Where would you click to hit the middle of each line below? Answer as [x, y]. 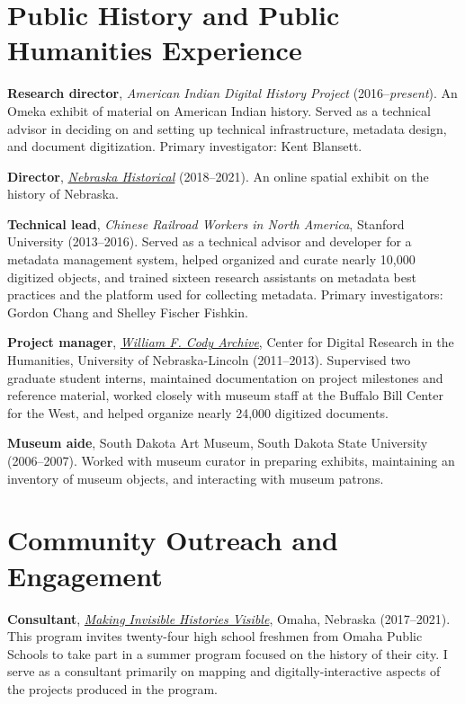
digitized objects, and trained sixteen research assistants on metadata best [212, 276]
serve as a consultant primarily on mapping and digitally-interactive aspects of [224, 671]
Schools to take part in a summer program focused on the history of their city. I [228, 653]
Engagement [85, 575]
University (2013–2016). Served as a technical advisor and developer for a [210, 241]
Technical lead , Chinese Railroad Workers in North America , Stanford [206, 223]
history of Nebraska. [63, 194]
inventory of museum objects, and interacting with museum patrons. [196, 478]
